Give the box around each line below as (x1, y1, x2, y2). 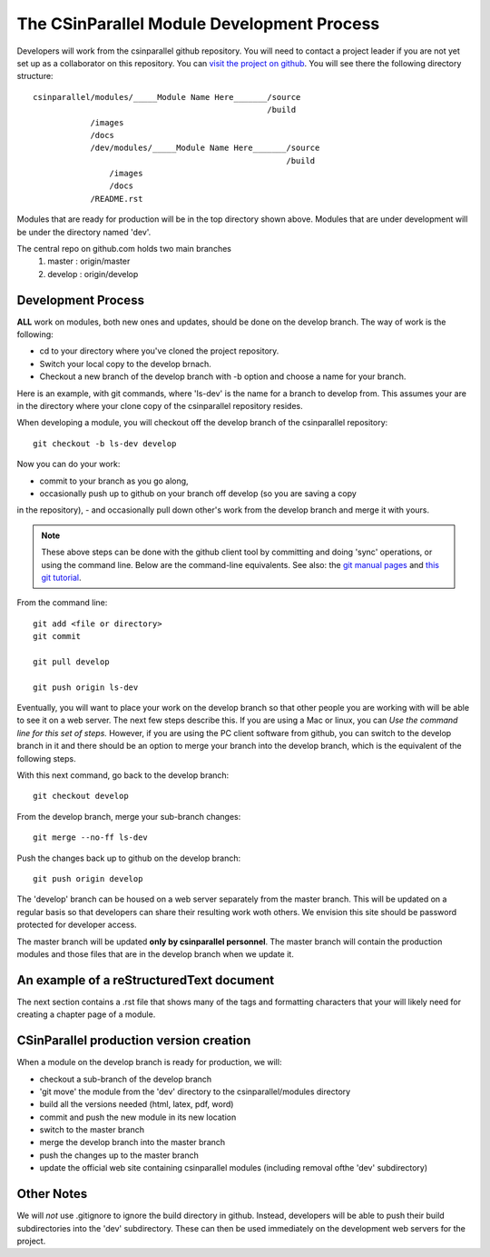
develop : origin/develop (47, 268, 139, 279)
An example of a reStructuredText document (16, 973, 275, 988)
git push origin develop (33, 873, 143, 883)
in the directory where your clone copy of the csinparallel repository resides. (16, 401, 303, 412)
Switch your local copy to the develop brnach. (39, 358, 212, 369)
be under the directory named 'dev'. (16, 226, 152, 237)
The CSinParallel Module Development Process (16, 14, 380, 34)
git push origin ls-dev (33, 682, 139, 693)
